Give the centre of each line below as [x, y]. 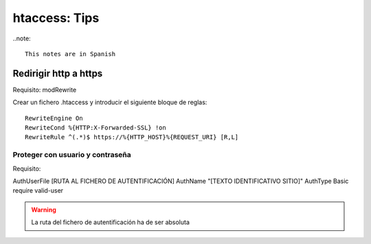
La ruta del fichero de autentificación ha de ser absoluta [111, 222]
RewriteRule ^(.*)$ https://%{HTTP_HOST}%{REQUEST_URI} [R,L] [132, 137]
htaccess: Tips [56, 18]
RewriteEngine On [54, 118]
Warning [44, 210]
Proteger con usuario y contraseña [72, 155]
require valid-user [38, 191]
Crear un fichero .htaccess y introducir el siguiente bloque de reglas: [110, 102]
